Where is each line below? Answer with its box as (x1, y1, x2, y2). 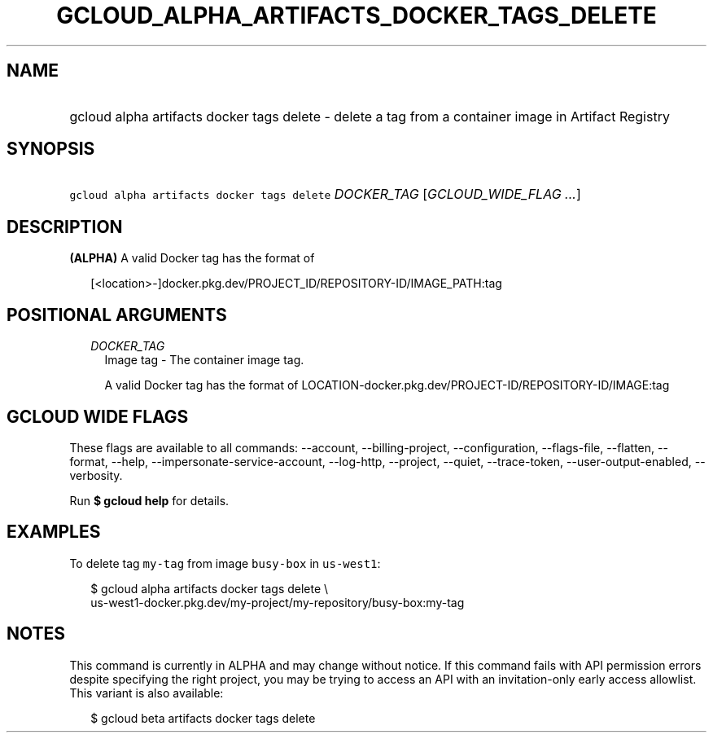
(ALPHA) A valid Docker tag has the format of (69, 251, 315, 266)
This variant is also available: (69, 685, 224, 700)
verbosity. (69, 468, 123, 482)
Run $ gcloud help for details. (69, 493, 230, 508)
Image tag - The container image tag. (104, 353, 304, 367)
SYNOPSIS (7, 139, 95, 160)
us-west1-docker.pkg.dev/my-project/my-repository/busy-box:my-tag (90, 595, 465, 609)
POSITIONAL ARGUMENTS (7, 304, 227, 325)
